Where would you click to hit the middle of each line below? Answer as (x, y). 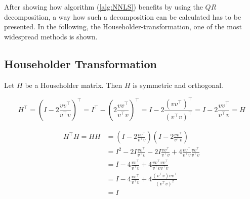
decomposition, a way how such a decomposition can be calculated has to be (123, 16)
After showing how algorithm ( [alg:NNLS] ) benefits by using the (103, 7)
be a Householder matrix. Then (74, 85)
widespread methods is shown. (51, 36)
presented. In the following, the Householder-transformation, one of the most (123, 27)
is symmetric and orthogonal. (178, 85)
